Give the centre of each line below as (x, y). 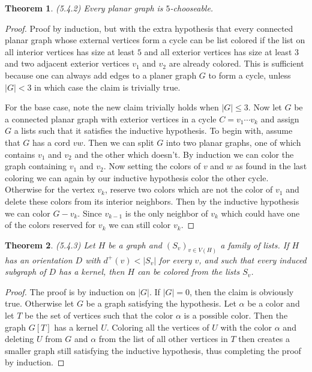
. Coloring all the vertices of (158, 327)
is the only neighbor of (166, 213)
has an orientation (39, 259)
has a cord (52, 142)
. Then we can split (118, 142)
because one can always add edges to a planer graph (101, 75)
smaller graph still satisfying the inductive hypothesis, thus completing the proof (153, 350)
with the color (246, 327)
